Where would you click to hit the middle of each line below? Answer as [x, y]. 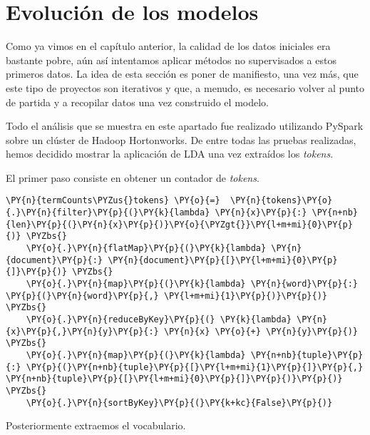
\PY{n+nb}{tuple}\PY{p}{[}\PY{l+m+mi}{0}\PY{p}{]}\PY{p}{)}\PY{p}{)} [174, 379]
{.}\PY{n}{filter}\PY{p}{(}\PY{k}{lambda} [108, 213]
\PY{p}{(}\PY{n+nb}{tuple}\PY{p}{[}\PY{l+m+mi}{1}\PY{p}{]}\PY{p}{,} [195, 367]
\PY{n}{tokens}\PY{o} [281, 201]
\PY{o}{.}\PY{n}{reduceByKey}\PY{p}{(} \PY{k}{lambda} [159, 320]
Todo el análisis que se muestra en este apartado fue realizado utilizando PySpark [185, 126]
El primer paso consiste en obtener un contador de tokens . [133, 177]
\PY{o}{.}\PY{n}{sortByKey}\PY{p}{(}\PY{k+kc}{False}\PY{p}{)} [179, 403]
